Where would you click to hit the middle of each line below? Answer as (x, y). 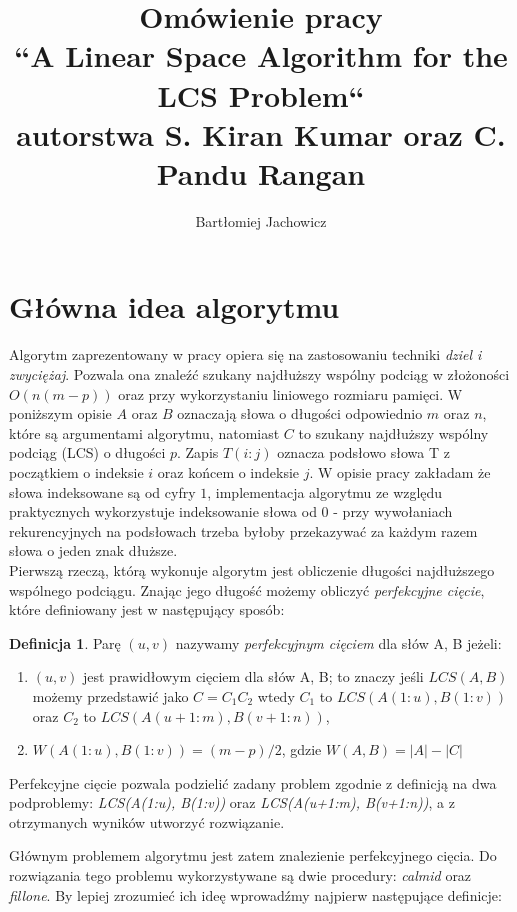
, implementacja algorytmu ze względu (325, 491)
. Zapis (197, 452)
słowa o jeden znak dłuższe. (93, 550)
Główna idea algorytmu (174, 306)
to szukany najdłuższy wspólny (393, 432)
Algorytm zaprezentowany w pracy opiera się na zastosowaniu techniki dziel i (245, 354)
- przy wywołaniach (393, 511)
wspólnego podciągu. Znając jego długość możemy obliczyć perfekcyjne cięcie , (247, 589)
